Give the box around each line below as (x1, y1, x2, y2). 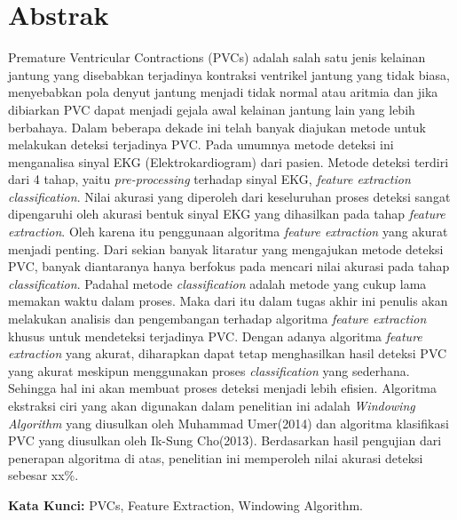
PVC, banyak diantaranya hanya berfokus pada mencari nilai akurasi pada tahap (8, 257, 450, 276)
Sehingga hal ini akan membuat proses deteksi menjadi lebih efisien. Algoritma (8, 379, 437, 397)
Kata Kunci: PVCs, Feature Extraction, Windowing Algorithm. (8, 495, 363, 514)
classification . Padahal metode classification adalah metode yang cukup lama (8, 274, 427, 292)
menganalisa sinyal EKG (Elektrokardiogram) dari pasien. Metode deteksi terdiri (8, 152, 449, 171)
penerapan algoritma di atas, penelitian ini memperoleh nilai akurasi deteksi (8, 448, 423, 467)
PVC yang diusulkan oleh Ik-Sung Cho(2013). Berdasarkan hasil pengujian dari (8, 431, 442, 450)
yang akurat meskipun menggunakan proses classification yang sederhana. (8, 361, 410, 380)
